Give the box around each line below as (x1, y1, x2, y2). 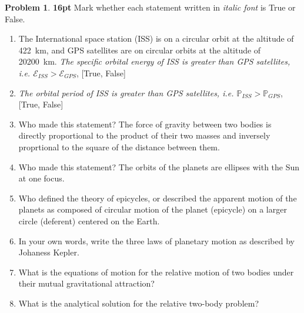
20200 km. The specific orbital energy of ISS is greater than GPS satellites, (18, 55, 290, 68)
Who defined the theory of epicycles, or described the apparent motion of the (18, 191, 297, 204)
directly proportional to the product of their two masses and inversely (18, 129, 270, 142)
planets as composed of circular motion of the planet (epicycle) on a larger (18, 203, 287, 216)
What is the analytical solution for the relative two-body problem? (18, 297, 259, 309)
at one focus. (18, 172, 65, 184)
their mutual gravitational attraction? (18, 277, 155, 290)
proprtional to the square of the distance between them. (18, 140, 220, 153)
